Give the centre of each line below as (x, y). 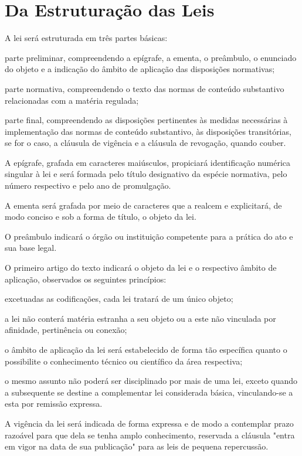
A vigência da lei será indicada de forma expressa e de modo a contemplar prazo (149, 423)
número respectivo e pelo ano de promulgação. (88, 186)
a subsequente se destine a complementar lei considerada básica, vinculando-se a (149, 392)
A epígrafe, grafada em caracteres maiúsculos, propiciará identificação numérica (147, 162)
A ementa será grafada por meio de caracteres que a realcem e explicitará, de (143, 205)
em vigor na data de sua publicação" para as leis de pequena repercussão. (137, 446)
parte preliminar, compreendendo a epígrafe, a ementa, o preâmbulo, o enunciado (151, 57)
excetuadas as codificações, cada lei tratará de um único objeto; (119, 299)
